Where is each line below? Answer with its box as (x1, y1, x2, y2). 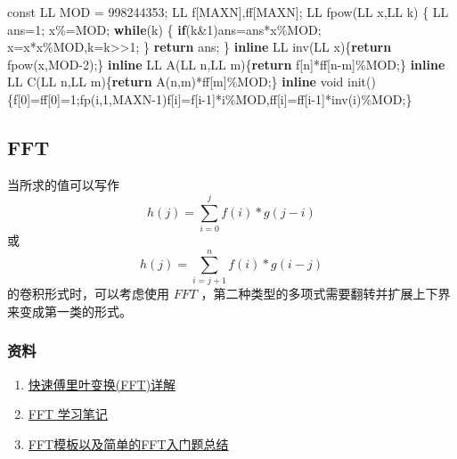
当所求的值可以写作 (7, 175, 119, 193)
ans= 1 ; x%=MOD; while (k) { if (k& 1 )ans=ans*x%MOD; (7, 20, 322, 38)
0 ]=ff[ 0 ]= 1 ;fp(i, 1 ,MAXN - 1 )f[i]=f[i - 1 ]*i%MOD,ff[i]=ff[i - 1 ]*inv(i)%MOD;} (20, 89, 412, 108)
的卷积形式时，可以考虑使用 (7, 284, 169, 303)
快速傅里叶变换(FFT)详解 (28, 374, 176, 393)
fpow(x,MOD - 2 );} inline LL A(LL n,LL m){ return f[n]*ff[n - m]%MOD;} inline (7, 54, 445, 73)
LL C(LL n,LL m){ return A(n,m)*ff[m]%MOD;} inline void (7, 72, 344, 91)
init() (347, 72, 376, 91)
